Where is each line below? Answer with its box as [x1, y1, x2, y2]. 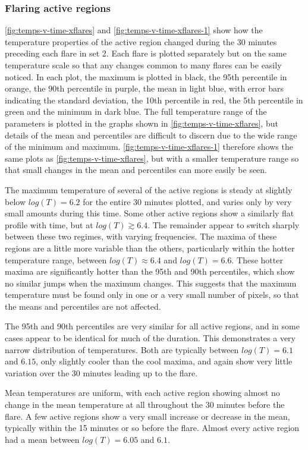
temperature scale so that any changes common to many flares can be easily [5, 59, 282, 71]
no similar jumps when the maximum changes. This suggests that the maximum [5, 276, 297, 289]
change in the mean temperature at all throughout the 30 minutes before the [5, 398, 285, 411]
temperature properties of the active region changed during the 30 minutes [5, 35, 277, 48]
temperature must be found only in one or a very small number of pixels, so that [5, 288, 299, 301]
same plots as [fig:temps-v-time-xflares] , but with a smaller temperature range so [5, 152, 299, 164]
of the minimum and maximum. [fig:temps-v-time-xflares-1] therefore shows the [5, 140, 293, 153]
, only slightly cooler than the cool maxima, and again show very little [36, 355, 293, 367]
